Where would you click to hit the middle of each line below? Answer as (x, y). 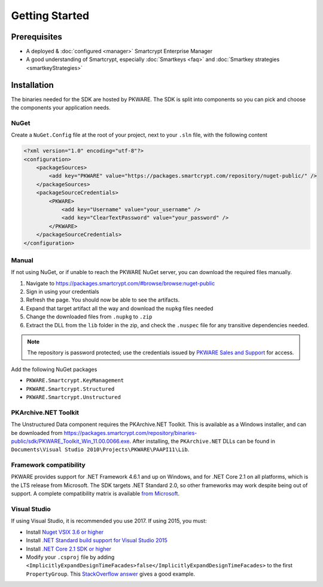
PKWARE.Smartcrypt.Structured (70, 389)
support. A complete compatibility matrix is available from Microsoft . (95, 494)
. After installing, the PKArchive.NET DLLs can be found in (202, 441)
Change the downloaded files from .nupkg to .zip (89, 317)
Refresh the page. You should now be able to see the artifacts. (103, 300)
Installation (32, 85)
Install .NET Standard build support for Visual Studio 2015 (97, 540)
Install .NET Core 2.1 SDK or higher (69, 549)
